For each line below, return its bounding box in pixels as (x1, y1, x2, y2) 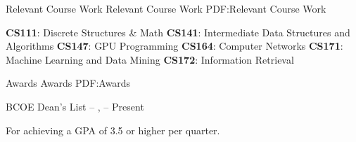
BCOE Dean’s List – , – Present (6, 99, 144, 113)
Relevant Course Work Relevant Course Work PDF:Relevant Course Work (6, 1, 326, 15)
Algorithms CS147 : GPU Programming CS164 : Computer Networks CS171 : (6, 38, 343, 53)
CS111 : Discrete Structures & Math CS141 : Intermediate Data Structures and (6, 24, 350, 39)
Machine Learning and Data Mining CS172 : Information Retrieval (6, 52, 294, 66)
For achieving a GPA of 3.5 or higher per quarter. (6, 122, 220, 137)
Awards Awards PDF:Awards (6, 76, 131, 90)
